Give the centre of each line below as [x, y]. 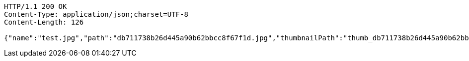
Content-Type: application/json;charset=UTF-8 [96, 14]
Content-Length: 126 [44, 22]
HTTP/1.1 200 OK [36, 6]
